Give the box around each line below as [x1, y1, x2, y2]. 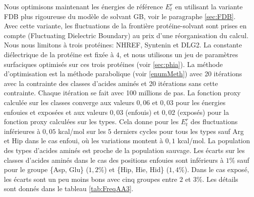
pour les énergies [175, 97, 226, 107]
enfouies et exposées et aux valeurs [4, 107, 108, 117]
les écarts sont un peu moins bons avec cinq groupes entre [4, 174, 177, 184]
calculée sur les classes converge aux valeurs [4, 97, 134, 107]
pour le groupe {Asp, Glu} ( [4, 164, 89, 175]
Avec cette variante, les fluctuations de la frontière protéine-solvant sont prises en [4, 21, 247, 31]
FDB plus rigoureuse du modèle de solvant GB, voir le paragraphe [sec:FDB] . [4, 11, 236, 21]
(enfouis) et [125, 107, 160, 117]
